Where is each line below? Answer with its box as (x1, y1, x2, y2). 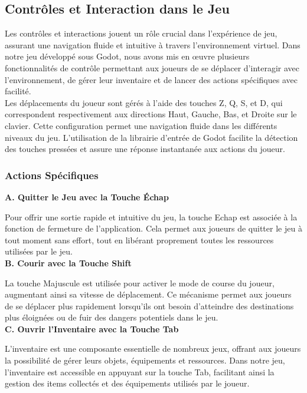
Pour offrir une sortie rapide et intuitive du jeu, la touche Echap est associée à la (5, 210, 298, 223)
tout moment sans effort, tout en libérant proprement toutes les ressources (5, 233, 274, 246)
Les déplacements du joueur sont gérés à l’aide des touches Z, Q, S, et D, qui (5, 96, 283, 108)
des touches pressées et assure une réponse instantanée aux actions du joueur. (5, 143, 285, 155)
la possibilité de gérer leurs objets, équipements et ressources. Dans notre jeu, (5, 354, 285, 366)
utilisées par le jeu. (5, 245, 73, 257)
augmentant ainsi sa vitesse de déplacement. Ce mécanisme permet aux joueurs (5, 288, 292, 300)
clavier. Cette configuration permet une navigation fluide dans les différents (5, 119, 277, 131)
